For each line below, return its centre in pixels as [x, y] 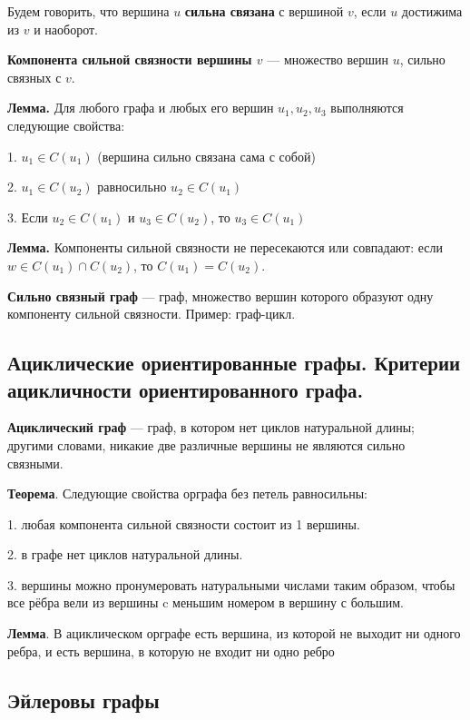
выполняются [367, 108]
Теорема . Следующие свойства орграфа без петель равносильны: [187, 493]
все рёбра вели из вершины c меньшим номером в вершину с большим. [206, 602]
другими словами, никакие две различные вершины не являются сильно [206, 444]
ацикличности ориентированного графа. [186, 389]
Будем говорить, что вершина [88, 11]
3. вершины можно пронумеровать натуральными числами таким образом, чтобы [231, 584]
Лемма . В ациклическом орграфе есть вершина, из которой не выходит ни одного [234, 633]
